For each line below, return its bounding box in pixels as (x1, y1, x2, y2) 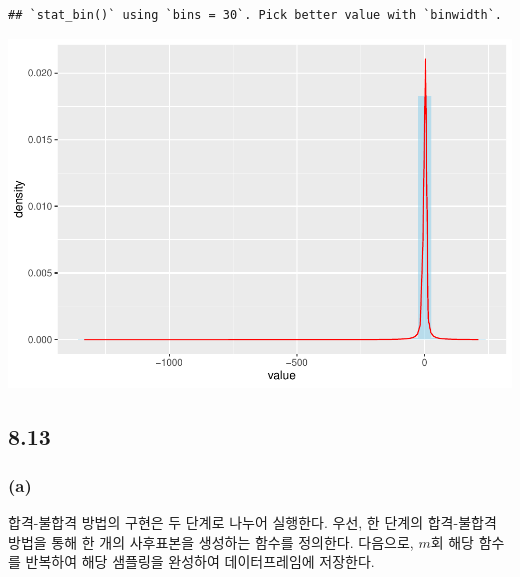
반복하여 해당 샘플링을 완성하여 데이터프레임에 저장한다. (25, 551, 375, 572)
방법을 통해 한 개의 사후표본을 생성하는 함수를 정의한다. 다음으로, (8, 531, 414, 552)
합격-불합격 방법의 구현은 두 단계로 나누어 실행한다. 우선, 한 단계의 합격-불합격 (8, 512, 497, 533)
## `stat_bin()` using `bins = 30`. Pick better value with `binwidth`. (8, 8, 502, 22)
